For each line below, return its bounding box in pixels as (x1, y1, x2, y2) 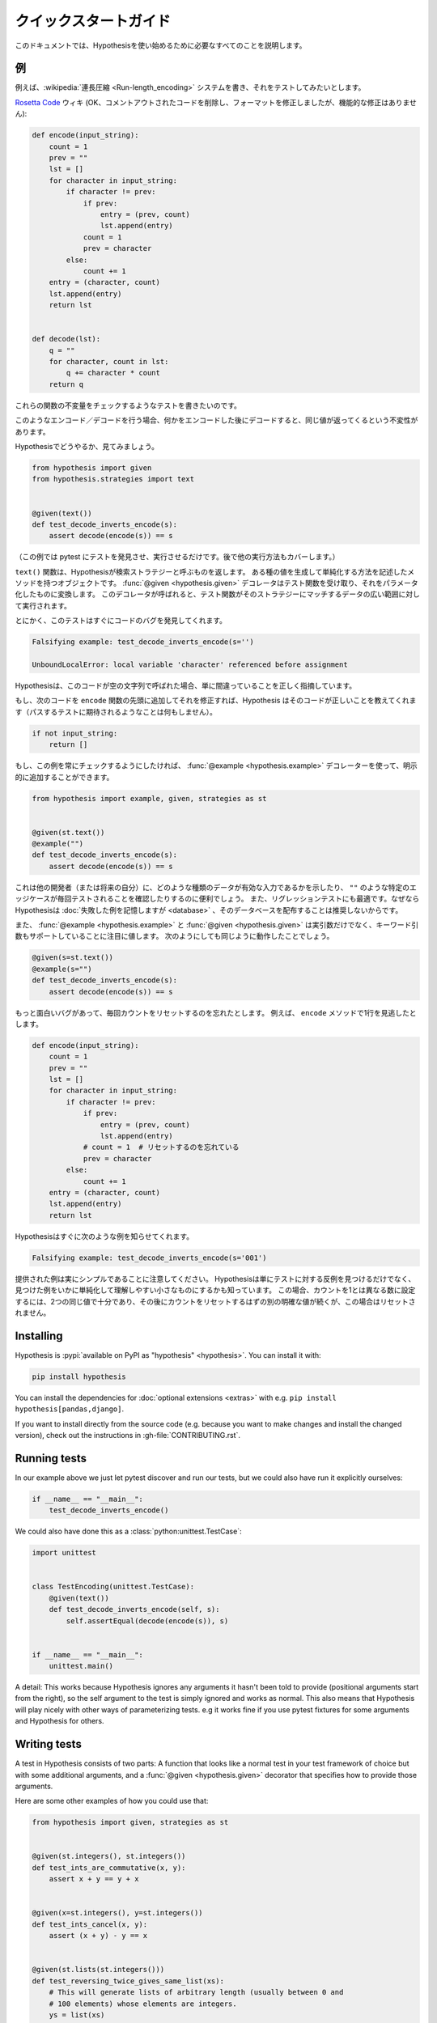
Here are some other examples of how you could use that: (15, 1796, 209, 1806)
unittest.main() (49, 1661, 113, 1671)
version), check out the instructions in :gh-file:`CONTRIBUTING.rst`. (15, 1430, 240, 1440)
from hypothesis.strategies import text (32, 474, 194, 484)
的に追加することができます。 (15, 772, 114, 782)
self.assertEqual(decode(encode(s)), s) (66, 1616, 229, 1626)
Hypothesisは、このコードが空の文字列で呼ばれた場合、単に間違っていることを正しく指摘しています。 (15, 681, 356, 690)
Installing (15, 1329, 64, 1342)
